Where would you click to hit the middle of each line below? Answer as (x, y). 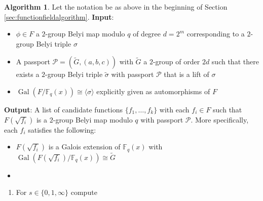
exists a (28, 74)
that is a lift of (186, 74)
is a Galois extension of (84, 147)
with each (174, 109)
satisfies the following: (62, 129)
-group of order (176, 62)
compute (84, 192)
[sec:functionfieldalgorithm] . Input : (59, 16)
